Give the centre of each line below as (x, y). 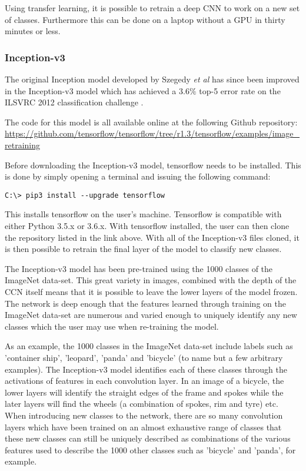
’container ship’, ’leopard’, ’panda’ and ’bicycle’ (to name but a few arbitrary (144, 357)
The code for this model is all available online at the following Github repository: (151, 122)
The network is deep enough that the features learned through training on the (145, 303)
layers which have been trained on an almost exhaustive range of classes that (143, 427)
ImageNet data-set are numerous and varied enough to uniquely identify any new (151, 315)
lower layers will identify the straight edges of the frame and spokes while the (144, 392)
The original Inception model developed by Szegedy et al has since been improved (152, 79)
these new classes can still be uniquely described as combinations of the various (148, 438)
